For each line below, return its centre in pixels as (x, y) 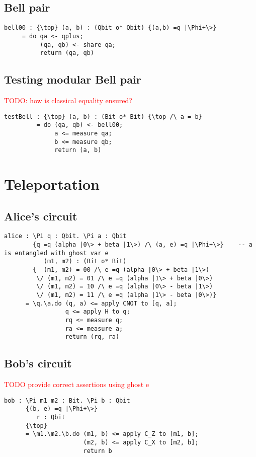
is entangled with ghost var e (56, 253)
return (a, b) (78, 150)
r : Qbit (51, 417)
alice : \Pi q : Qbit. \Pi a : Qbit (65, 236)
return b (98, 451)
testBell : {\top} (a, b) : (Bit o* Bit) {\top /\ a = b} (103, 117)
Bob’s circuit (38, 363)
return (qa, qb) (67, 53)
